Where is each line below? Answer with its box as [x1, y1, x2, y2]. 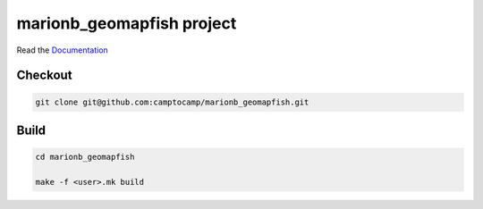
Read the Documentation [16, 45, 109, 55]
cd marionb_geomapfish [35, 152, 135, 163]
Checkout [16, 68, 72, 83]
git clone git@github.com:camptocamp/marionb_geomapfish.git [35, 96, 309, 107]
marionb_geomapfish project [16, 13, 237, 33]
